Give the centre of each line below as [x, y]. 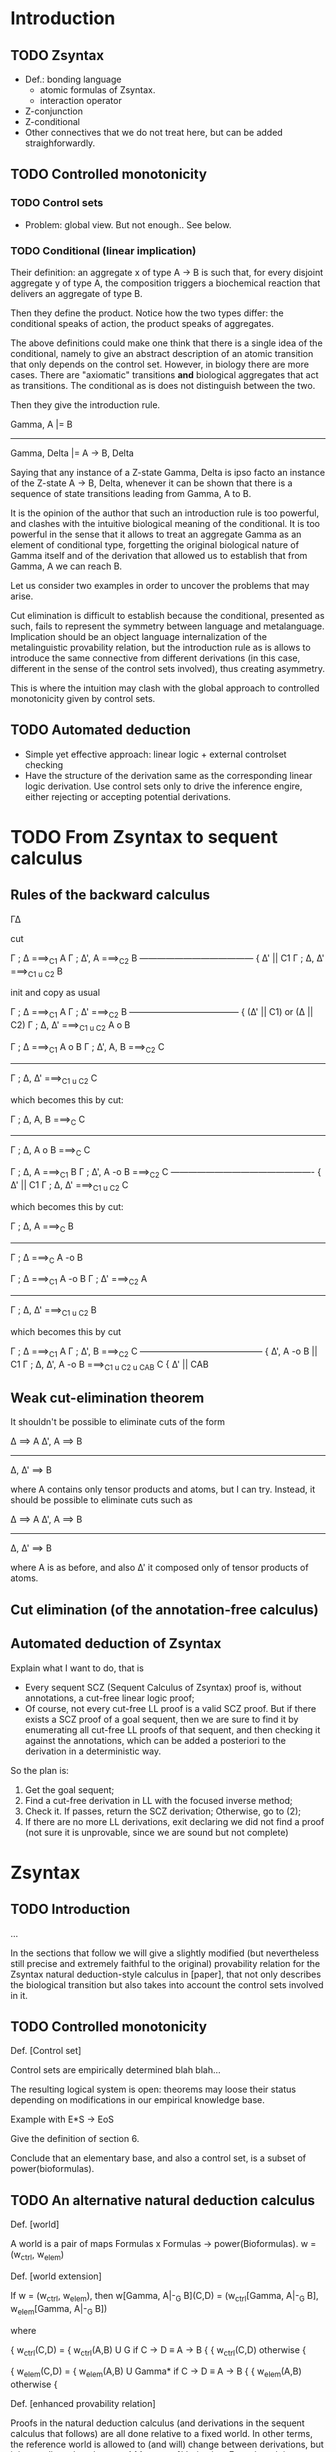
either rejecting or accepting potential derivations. [128, 796]
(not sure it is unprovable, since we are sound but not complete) [156, 1832]
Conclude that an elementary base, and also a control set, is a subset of [158, 2158]
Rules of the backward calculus [110, 895]
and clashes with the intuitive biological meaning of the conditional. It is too [165, 523]
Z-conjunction [53, 111]
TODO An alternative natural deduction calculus [163, 2200]
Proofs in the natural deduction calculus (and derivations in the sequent [157, 2423]
